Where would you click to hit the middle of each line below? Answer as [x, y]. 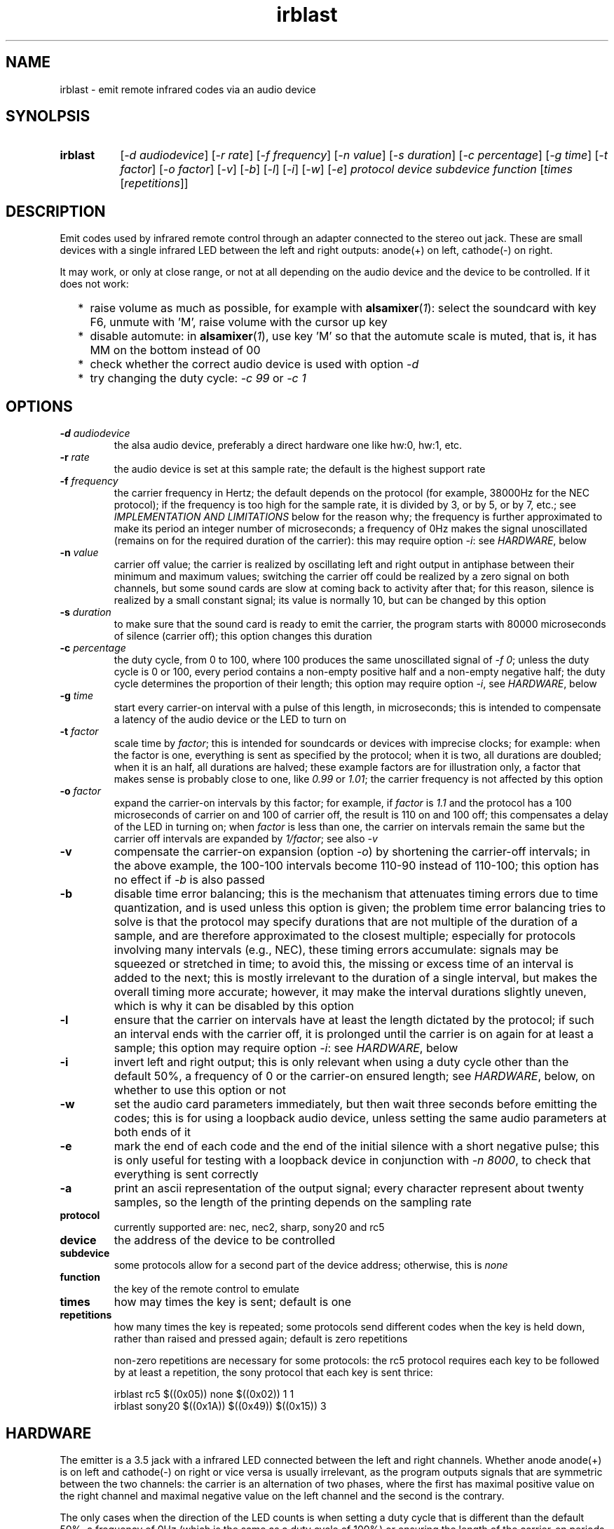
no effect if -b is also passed [189, 880]
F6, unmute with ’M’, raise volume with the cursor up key [239, 322]
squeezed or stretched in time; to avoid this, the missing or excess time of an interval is [344, 964]
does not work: [94, 284]
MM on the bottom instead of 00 [175, 350]
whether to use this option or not [200, 1090]
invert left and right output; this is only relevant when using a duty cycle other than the [341, 1062]
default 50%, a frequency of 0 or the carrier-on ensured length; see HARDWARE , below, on [354, 1076]
